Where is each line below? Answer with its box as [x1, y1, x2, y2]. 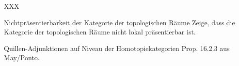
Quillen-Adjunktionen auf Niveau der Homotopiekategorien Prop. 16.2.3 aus [4, 43, 230, 53]
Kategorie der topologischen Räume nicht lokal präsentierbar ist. [4, 27, 196, 37]
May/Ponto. [4, 52, 40, 63]
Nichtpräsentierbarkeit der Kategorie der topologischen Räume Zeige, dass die [4, 17, 235, 27]
